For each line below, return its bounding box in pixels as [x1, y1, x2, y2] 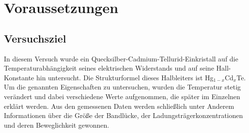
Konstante [4, 72, 34, 82]
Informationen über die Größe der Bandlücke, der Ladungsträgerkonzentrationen [4, 110, 243, 120]
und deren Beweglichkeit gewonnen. [4, 119, 109, 130]
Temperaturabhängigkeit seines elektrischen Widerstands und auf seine [4, 63, 214, 73]
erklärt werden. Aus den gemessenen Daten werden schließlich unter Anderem [4, 101, 234, 111]
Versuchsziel [4, 30, 66, 45]
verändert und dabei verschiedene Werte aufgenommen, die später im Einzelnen [4, 91, 240, 101]
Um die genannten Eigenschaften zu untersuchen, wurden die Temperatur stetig [4, 82, 241, 92]
